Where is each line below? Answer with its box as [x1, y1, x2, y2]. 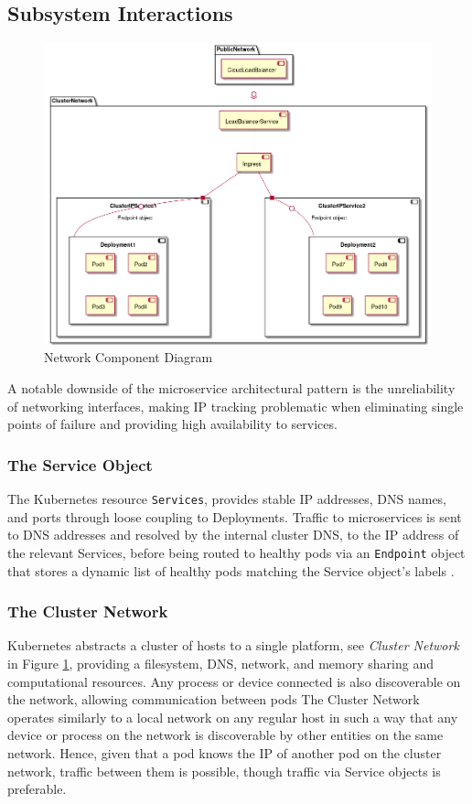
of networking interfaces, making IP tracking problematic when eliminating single [7, 396, 464, 415]
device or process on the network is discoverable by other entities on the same [7, 725, 444, 745]
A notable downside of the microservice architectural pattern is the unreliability [7, 379, 456, 398]
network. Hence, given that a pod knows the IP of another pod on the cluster [7, 743, 442, 762]
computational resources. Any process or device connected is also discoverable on [7, 671, 461, 691]
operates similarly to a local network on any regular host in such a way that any [7, 707, 458, 726]
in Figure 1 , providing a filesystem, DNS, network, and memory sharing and [7, 653, 434, 672]
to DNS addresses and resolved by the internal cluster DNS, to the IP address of [7, 525, 459, 544]
